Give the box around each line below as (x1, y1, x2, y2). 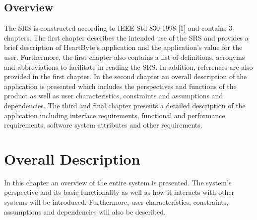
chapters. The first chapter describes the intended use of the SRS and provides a (4, 32, 249, 43)
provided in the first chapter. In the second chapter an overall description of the (4, 71, 247, 82)
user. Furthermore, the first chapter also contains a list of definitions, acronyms (4, 51, 245, 62)
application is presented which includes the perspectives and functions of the (4, 81, 237, 91)
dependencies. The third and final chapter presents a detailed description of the (4, 100, 246, 110)
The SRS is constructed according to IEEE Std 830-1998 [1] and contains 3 (4, 23, 232, 33)
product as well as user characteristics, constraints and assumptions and (4, 90, 223, 101)
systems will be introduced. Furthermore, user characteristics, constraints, (4, 197, 229, 207)
